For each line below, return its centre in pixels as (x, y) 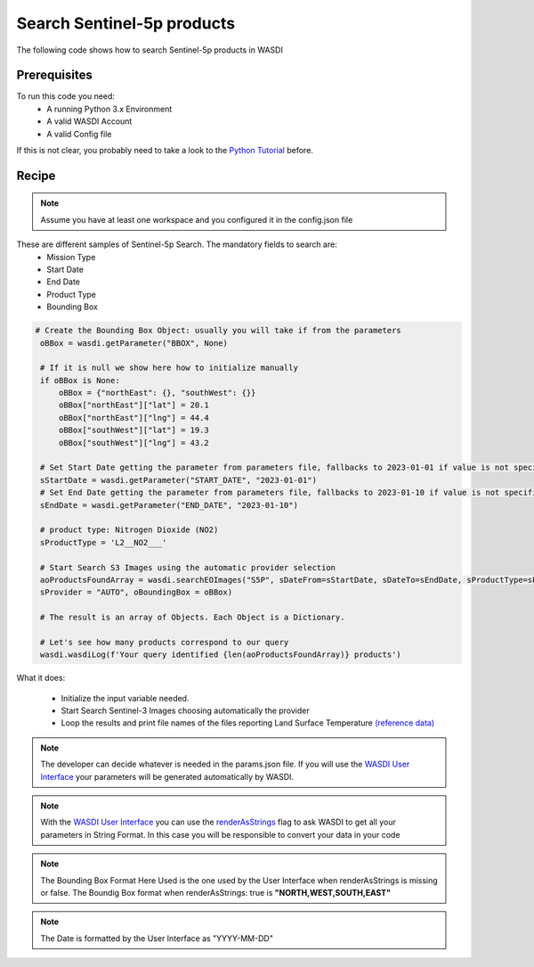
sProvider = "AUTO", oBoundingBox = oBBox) (137, 592)
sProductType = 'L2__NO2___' (104, 542)
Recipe (36, 175)
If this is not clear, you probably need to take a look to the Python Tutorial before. (165, 151)
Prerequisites (54, 75)
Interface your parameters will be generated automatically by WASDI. (167, 776)
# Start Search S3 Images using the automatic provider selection (188, 567)
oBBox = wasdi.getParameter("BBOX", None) (134, 343)
